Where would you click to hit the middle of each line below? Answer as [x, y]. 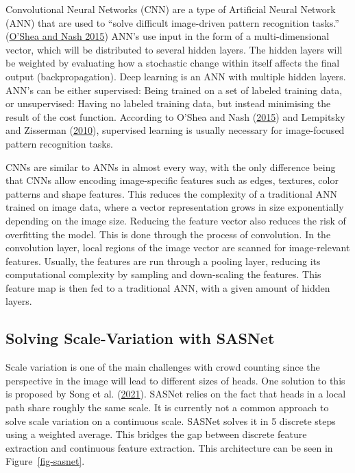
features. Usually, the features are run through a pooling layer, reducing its [163, 261]
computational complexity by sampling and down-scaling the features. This [163, 274]
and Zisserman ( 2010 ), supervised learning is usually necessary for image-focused [175, 130]
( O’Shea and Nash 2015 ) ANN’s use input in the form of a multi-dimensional [168, 36]
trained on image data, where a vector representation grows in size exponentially [175, 207]
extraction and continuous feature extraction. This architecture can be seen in [169, 447]
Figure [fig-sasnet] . [45, 461]
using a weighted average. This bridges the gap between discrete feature [156, 434]
